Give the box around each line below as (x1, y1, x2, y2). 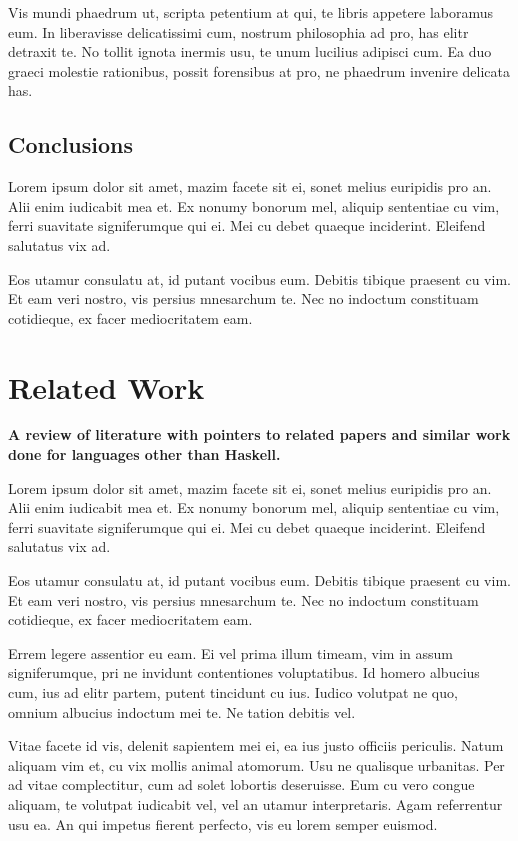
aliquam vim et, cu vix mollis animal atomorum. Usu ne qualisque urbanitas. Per (8, 754, 505, 775)
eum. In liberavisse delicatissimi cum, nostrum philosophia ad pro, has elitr (8, 21, 469, 42)
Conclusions (8, 129, 134, 160)
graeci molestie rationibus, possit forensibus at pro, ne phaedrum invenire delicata (8, 60, 510, 81)
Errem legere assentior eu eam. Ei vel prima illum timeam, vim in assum (8, 642, 453, 663)
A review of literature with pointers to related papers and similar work (8, 424, 511, 445)
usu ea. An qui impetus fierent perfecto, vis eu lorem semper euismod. (8, 813, 438, 834)
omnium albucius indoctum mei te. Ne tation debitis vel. (8, 701, 356, 722)
